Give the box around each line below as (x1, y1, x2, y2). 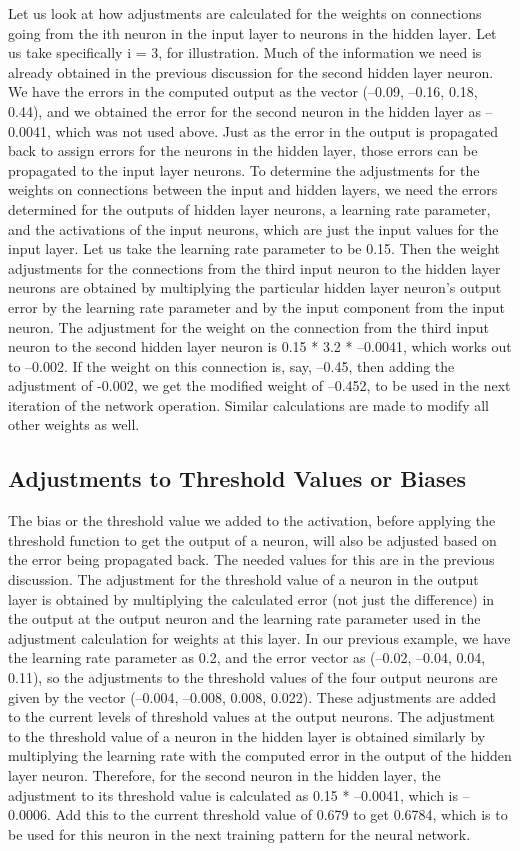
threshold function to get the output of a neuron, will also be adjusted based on (8, 529, 497, 550)
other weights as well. (8, 414, 140, 435)
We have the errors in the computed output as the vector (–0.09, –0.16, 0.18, (8, 81, 478, 102)
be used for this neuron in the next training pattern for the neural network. (8, 823, 471, 844)
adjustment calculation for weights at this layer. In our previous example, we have (8, 627, 511, 648)
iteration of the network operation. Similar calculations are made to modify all (8, 394, 489, 415)
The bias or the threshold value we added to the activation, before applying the (8, 510, 496, 531)
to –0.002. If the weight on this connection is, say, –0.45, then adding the (8, 355, 455, 376)
